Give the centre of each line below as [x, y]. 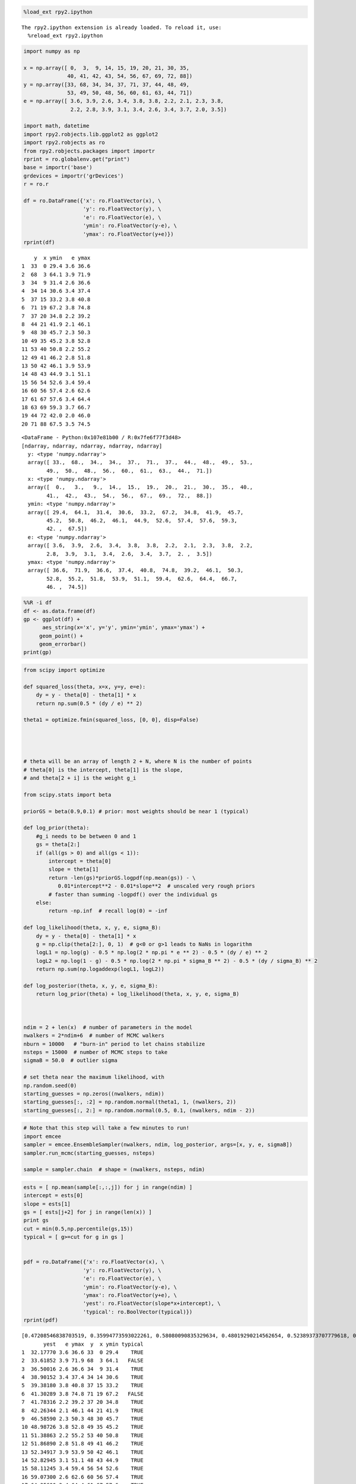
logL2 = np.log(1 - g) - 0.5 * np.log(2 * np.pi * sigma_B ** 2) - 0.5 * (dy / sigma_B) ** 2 [177, 961]
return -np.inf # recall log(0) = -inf [108, 911]
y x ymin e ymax [62, 258]
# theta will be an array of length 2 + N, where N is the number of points [138, 762]
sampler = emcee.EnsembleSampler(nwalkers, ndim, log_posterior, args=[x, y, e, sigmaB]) [158, 1145]
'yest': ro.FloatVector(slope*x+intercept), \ [152, 1304]
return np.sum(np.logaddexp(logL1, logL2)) [100, 969]
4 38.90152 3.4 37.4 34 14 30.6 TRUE [82, 1377]
